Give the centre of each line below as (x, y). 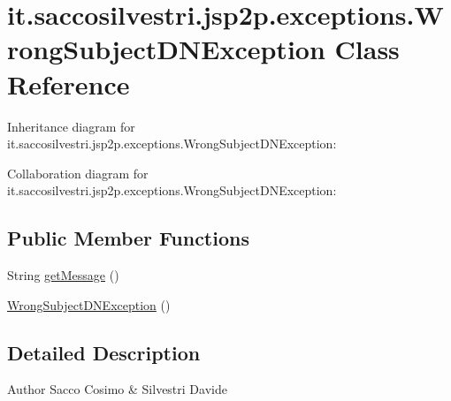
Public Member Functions (128, 238)
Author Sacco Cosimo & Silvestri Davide (117, 389)
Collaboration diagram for (78, 173)
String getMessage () (63, 275)
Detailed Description (104, 352)
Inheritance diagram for (71, 126)
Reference (69, 83)
